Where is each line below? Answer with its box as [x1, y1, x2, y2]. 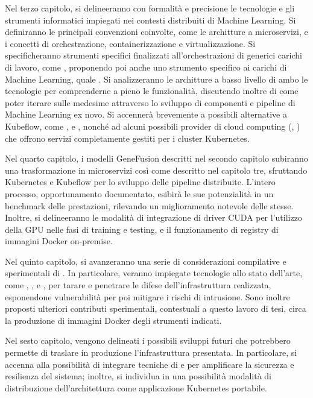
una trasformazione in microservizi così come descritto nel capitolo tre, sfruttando [5, 163, 308, 176]
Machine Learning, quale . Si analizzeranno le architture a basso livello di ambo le [5, 72, 308, 85]
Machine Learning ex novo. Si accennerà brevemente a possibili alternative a [5, 108, 287, 121]
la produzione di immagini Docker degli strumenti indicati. [5, 314, 222, 326]
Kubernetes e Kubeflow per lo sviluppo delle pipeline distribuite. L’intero [5, 175, 276, 188]
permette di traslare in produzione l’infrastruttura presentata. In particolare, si [5, 346, 297, 359]
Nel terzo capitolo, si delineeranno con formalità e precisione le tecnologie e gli [5, 2, 295, 14]
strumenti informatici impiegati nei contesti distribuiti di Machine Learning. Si [5, 13, 296, 26]
